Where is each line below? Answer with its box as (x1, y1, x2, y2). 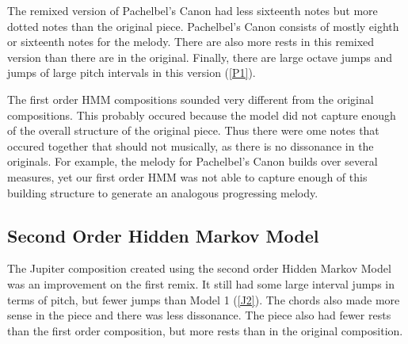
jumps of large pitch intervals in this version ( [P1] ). (7, 64, 256, 81)
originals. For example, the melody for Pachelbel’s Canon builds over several (7, 153, 378, 170)
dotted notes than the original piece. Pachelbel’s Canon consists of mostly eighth (7, 17, 399, 34)
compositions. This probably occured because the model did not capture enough (7, 106, 396, 123)
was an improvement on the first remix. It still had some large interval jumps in (7, 275, 395, 292)
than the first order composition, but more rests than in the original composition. (7, 322, 403, 338)
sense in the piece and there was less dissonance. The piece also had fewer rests (7, 307, 391, 323)
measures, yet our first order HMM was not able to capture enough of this (7, 168, 368, 185)
